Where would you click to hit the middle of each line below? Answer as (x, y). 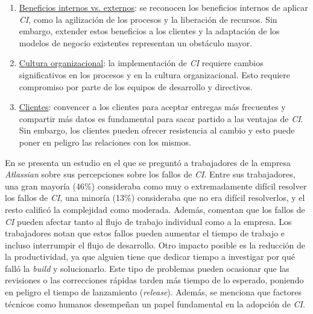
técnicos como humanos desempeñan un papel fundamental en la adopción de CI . (155, 303)
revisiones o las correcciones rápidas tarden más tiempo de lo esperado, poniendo (154, 280)
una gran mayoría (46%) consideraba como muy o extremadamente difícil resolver (156, 186)
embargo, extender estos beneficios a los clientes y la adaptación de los (149, 31)
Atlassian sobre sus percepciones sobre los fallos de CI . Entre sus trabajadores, (150, 174)
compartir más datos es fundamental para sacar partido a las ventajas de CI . (161, 118)
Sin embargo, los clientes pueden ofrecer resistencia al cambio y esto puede (157, 130)
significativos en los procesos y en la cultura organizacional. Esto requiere (155, 74)
